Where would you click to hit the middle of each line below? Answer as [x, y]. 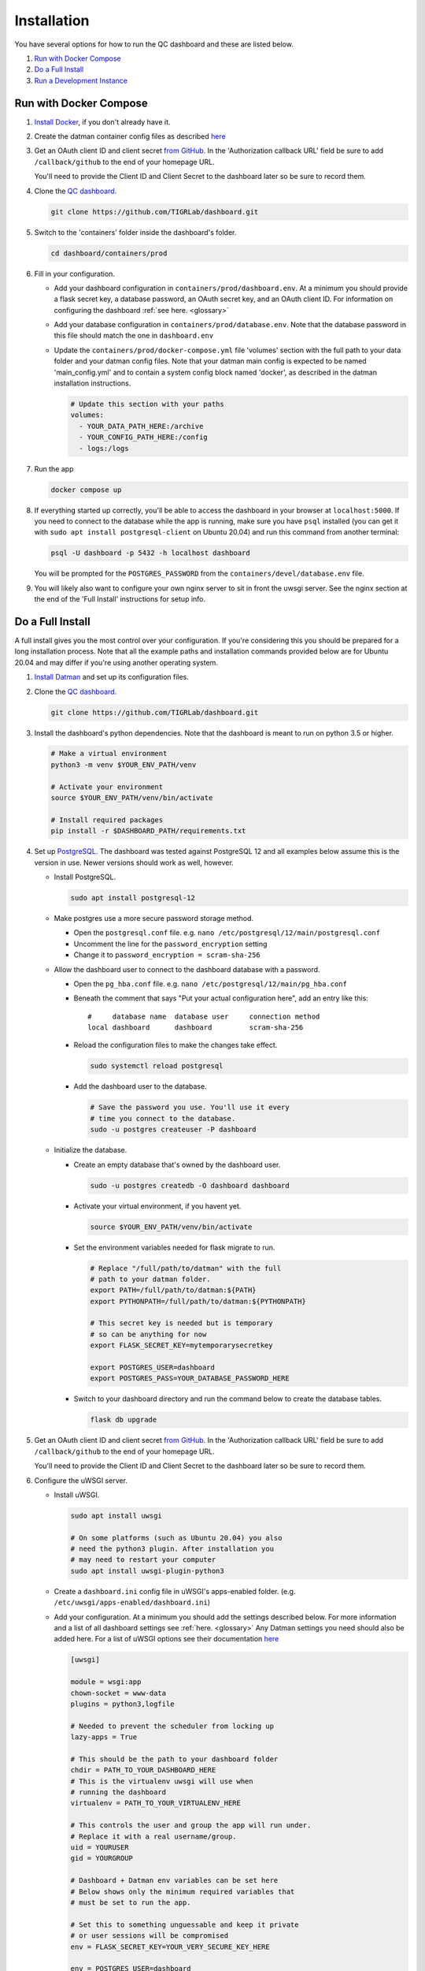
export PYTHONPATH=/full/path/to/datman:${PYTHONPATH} [198, 1301]
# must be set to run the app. [131, 1902]
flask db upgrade [124, 1420]
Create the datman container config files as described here [130, 136]
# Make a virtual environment [109, 754]
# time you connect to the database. [163, 1118]
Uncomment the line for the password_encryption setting [170, 944]
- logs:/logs [104, 448]
